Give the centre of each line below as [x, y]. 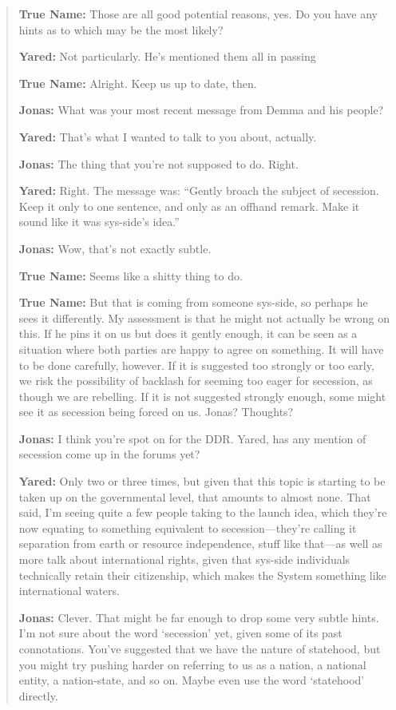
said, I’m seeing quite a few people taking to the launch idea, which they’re [203, 512]
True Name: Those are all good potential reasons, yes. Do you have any [198, 14]
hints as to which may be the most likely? [121, 29]
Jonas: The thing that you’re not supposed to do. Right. [158, 163]
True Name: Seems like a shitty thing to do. [131, 275]
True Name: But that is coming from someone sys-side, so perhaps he [193, 302]
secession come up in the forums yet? [109, 454]
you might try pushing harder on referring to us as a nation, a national [192, 664]
